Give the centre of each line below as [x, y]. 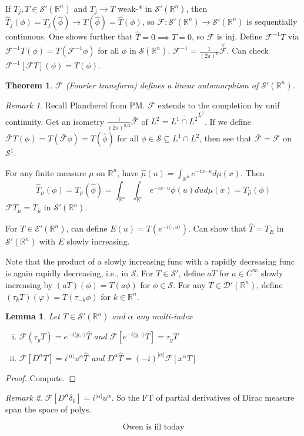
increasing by [29, 284]
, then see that [226, 138]
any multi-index [164, 316]
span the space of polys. [49, 409]
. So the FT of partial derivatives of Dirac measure [203, 397]
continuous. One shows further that [69, 36]
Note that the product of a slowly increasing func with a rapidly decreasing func [150, 261]
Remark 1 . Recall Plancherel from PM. [75, 105]
